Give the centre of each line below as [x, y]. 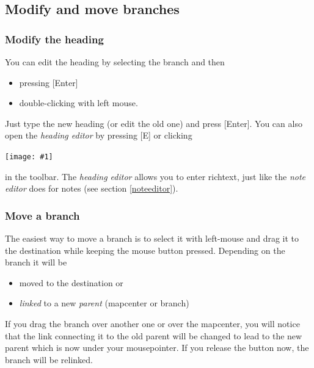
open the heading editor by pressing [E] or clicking [99, 135]
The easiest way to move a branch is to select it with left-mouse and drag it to [152, 238]
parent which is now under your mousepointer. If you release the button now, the [157, 348]
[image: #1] [29, 157]
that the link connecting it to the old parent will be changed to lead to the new [154, 335]
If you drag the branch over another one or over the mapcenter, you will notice [152, 323]
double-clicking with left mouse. [78, 103]
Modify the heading [54, 39]
